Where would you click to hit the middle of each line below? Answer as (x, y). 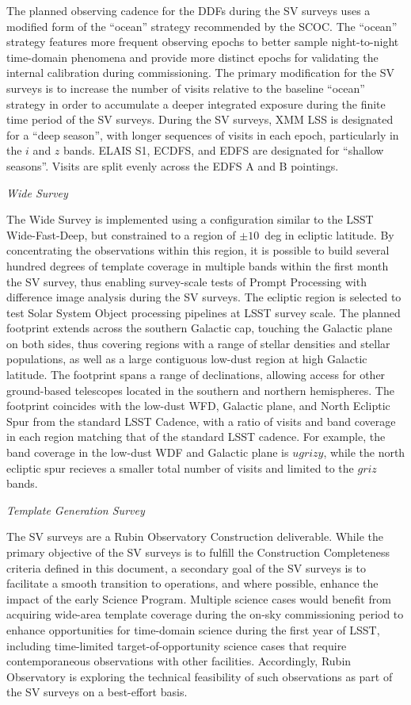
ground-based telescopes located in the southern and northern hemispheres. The (200, 390)
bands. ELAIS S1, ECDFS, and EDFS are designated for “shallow (224, 150)
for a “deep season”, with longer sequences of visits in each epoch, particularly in (203, 134)
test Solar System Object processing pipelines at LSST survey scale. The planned (204, 312)
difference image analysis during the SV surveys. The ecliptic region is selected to (204, 297)
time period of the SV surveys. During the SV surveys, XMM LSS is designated (200, 119)
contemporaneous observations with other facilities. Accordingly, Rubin (179, 661)
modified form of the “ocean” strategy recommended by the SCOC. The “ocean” (202, 26)
